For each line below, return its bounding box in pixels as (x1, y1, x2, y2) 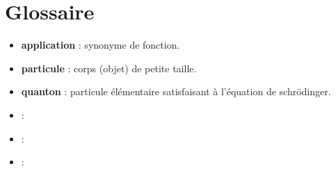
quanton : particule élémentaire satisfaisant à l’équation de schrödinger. (21, 84, 331, 99)
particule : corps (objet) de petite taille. (21, 60, 197, 75)
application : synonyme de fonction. (21, 38, 180, 52)
